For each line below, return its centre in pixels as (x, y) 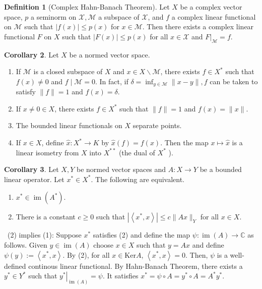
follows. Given (26, 244)
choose (104, 244)
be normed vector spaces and (121, 169)
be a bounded (221, 169)
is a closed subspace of (68, 71)
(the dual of (137, 152)
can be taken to (234, 81)
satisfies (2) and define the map (142, 235)
